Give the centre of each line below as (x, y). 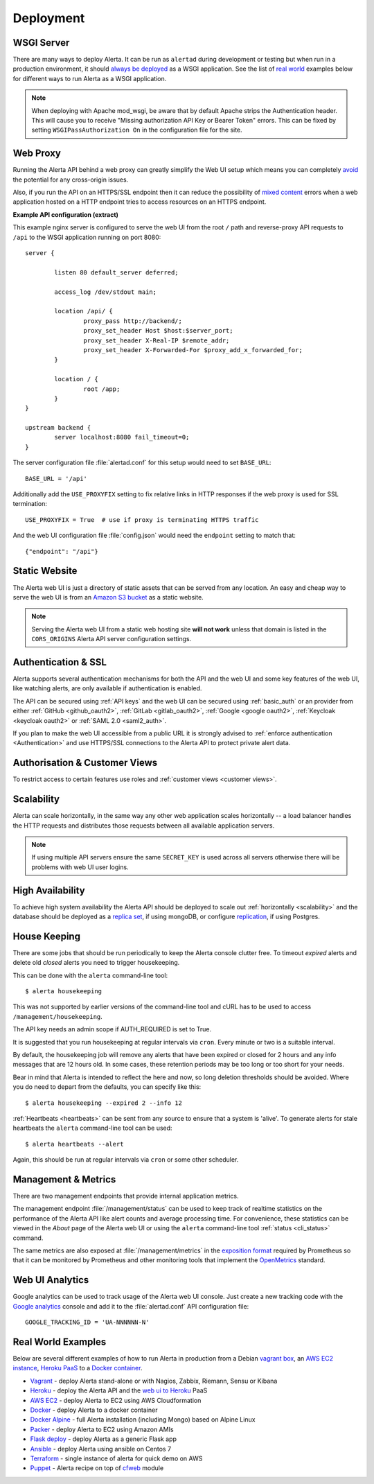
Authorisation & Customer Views (85, 763)
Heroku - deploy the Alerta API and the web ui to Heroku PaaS (119, 1390)
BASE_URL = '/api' (56, 479)
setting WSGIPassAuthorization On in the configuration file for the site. (137, 130)
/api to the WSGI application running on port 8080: (87, 237)
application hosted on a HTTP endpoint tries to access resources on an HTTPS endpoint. (140, 202)
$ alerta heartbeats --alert (74, 1144)
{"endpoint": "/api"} (62, 551)
